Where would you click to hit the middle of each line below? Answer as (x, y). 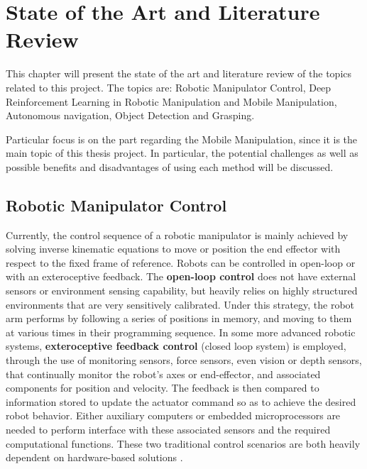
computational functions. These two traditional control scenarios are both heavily (183, 443)
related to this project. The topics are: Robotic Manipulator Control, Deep (169, 87)
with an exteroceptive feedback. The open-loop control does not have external (181, 276)
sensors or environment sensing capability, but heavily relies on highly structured (182, 291)
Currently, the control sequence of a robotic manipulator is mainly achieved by (177, 235)
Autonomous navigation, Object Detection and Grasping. (130, 115)
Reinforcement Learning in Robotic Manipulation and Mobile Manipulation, (171, 101)
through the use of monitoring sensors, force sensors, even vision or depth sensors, (184, 360)
